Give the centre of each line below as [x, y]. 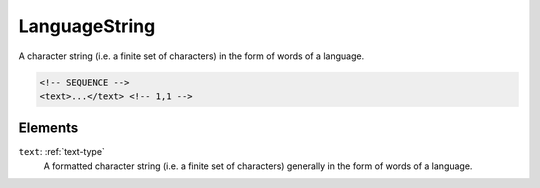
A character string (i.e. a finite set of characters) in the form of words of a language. [191, 56]
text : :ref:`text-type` [61, 152]
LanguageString [87, 26]
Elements [48, 128]
